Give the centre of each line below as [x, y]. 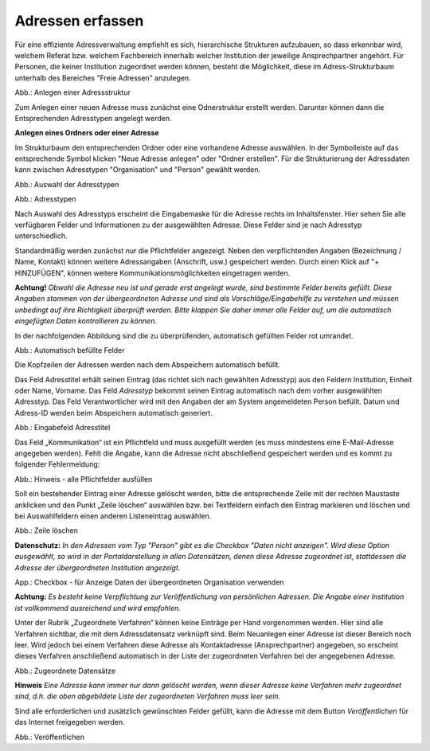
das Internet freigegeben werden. [70, 722]
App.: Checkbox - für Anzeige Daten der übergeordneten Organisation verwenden [149, 582]
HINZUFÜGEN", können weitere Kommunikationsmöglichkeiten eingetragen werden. [152, 273]
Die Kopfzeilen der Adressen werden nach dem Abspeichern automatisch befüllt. [147, 365]
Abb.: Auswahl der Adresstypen [67, 184]
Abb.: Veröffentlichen [50, 737]
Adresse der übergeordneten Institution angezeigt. [98, 567]
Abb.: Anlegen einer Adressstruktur [72, 92]
